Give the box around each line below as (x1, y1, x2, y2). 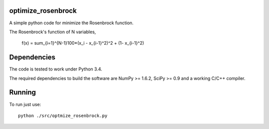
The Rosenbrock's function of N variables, (9, 29, 96, 35)
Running (9, 88, 36, 97)
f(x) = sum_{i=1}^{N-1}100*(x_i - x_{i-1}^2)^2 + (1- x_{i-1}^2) (21, 40, 144, 46)
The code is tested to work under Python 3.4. (9, 66, 102, 72)
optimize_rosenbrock (9, 6, 77, 15)
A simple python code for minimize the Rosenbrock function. (9, 20, 134, 26)
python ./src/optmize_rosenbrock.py (18, 113, 108, 119)
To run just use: (9, 101, 41, 107)
